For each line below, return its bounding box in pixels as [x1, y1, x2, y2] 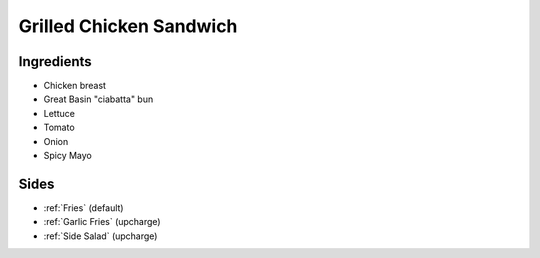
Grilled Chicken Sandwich [18, 15, 238, 37]
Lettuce [43, 107, 75, 119]
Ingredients [18, 53, 92, 70]
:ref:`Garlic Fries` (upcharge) [43, 216, 161, 228]
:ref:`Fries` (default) [43, 201, 124, 214]
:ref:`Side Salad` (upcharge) [43, 230, 158, 242]
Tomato [43, 121, 75, 134]
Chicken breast [43, 80, 107, 92]
